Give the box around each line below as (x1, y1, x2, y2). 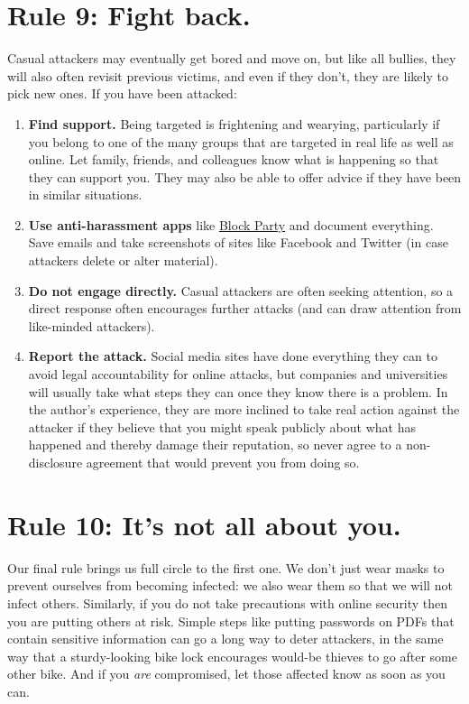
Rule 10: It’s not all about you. (7, 505, 401, 542)
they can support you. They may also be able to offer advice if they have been (28, 167, 462, 186)
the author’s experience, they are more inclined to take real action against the (28, 400, 460, 419)
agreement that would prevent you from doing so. (86, 453, 360, 471)
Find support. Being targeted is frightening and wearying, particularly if (28, 114, 440, 133)
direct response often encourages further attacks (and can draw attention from (28, 299, 462, 318)
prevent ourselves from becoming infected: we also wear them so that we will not (7, 576, 453, 595)
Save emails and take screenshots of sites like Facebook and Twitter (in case (28, 233, 448, 252)
